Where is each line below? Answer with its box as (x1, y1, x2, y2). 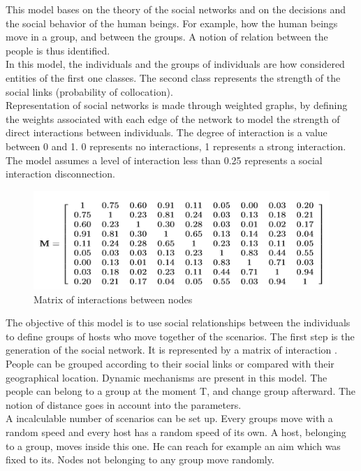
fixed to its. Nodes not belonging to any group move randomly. (6, 452, 274, 467)
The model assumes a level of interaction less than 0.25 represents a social (6, 152, 323, 167)
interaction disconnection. (6, 166, 115, 181)
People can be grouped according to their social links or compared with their (6, 356, 334, 371)
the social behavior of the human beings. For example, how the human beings (6, 15, 338, 30)
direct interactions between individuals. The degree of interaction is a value (6, 125, 327, 140)
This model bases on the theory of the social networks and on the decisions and (6, 2, 346, 16)
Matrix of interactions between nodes (34, 291, 193, 306)
